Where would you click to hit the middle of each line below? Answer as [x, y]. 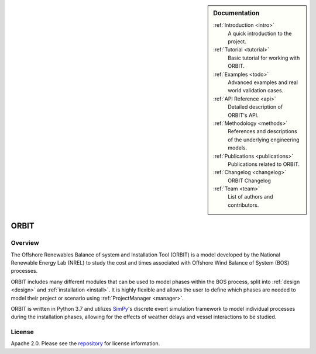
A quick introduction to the [260, 33]
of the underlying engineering [264, 140]
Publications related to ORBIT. [264, 164]
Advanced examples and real [263, 82]
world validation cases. [256, 91]
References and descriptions [263, 131]
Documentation [236, 13]
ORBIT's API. [243, 115]
